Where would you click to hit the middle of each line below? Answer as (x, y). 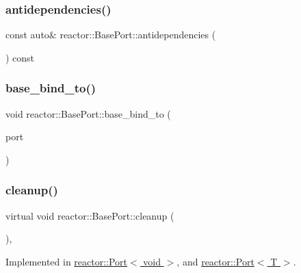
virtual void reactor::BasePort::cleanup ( (90, 215)
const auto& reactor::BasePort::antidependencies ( (111, 35)
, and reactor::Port (215, 261)
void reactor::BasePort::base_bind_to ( (88, 113)
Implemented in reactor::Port (67, 261)
